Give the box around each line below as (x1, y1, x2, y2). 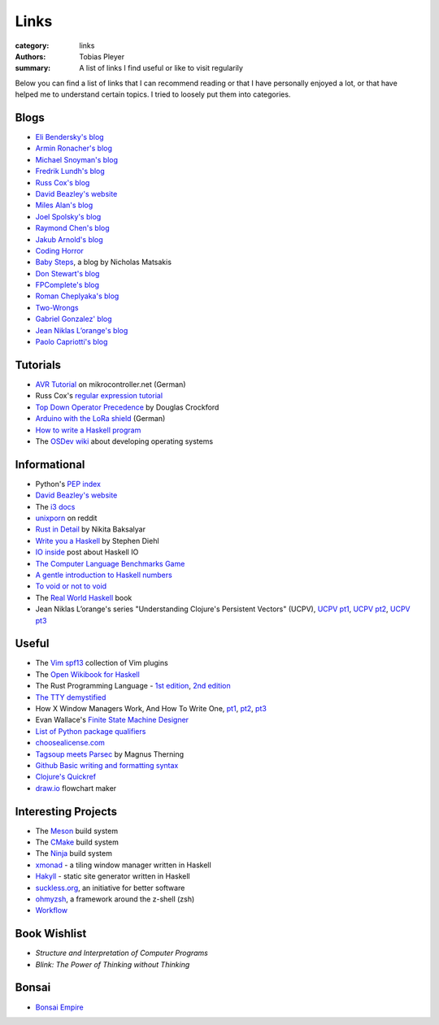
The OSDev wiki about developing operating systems (35, 436, 214, 446)
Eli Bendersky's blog (35, 132, 105, 142)
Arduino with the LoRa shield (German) (35, 414, 166, 423)
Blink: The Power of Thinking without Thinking (35, 959, 190, 969)
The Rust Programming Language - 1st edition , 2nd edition (35, 681, 231, 691)
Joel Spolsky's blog (35, 211, 102, 221)
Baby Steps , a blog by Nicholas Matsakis (35, 257, 172, 267)
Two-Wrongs (35, 302, 79, 312)
